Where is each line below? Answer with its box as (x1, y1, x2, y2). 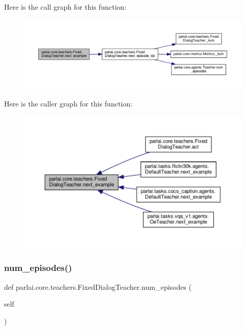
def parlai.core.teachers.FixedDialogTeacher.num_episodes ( (4, 281, 192, 292)
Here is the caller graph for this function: (4, 98, 133, 109)
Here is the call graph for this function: (4, 2, 127, 12)
